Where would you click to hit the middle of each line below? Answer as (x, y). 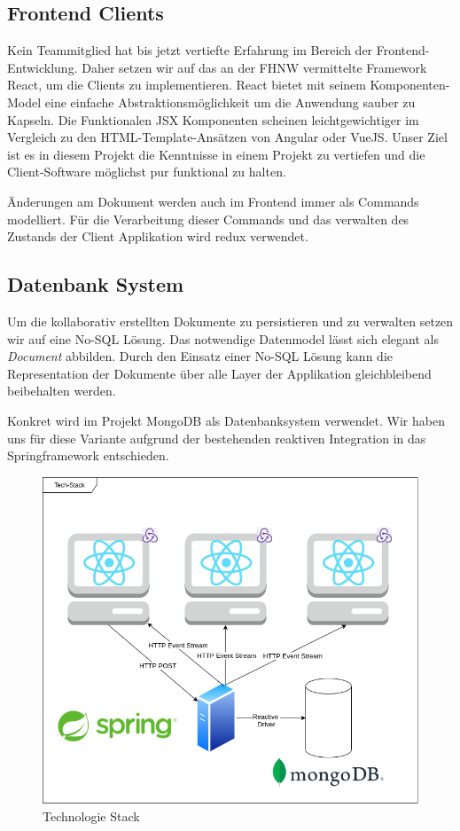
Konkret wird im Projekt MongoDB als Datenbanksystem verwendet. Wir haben (226, 420)
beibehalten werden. (62, 391)
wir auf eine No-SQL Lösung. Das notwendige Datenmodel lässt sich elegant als (223, 338)
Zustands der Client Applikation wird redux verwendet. (158, 236)
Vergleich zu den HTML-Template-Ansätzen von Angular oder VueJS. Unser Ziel (227, 137)
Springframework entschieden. (88, 455)
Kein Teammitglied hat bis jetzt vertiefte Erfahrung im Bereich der (190, 50)
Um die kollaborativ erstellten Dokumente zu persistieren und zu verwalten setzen (230, 321)
